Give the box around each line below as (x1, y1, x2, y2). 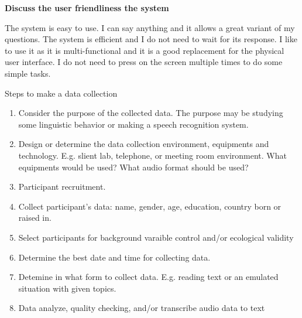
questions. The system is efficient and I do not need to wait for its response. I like (5, 33, 297, 45)
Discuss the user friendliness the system (5, 2, 169, 13)
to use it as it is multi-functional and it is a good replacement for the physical (5, 44, 284, 56)
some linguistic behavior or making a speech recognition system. (18, 118, 249, 130)
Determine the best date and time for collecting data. (18, 251, 211, 263)
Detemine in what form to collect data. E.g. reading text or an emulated (18, 271, 279, 283)
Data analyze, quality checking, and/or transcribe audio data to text (18, 302, 265, 314)
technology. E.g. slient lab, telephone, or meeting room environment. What (18, 149, 287, 161)
